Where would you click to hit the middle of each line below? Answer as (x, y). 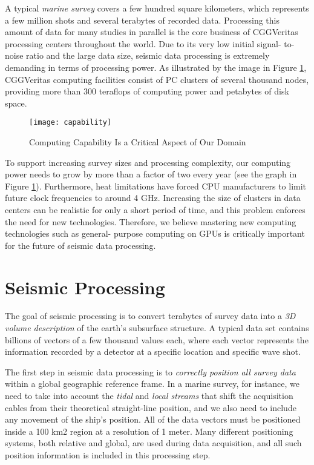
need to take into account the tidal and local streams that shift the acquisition (149, 396)
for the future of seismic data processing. (80, 245)
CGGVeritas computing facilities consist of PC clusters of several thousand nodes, (157, 79)
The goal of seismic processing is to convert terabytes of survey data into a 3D (150, 316)
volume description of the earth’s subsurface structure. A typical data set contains (157, 328)
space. (16, 103)
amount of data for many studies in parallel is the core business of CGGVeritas (152, 32)
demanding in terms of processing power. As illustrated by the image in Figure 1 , (156, 67)
